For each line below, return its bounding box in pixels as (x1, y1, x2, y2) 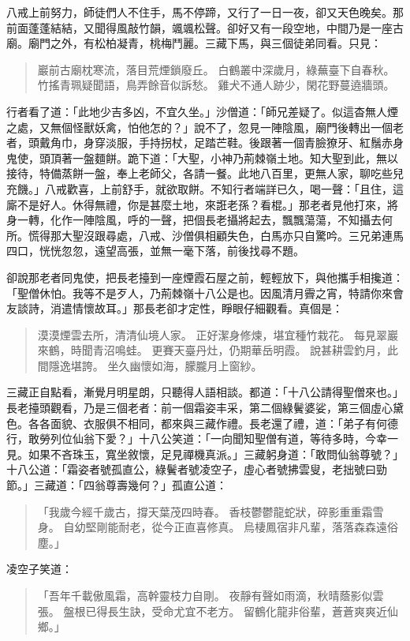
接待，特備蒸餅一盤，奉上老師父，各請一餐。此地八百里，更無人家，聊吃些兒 (6, 165, 404, 182)
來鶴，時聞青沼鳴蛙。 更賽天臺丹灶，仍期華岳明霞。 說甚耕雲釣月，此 (37, 342, 399, 358)
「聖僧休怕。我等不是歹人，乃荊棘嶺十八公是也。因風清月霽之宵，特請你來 (6, 284, 393, 301)
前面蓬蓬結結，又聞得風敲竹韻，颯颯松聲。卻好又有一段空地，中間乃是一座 (6, 19, 393, 36)
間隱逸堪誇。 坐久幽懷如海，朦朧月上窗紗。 (37, 357, 263, 373)
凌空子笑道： (6, 560, 73, 577)
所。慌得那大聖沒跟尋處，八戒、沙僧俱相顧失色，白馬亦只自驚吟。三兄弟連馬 (6, 227, 404, 243)
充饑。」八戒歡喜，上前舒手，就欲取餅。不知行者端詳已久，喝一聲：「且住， (6, 180, 393, 197)
